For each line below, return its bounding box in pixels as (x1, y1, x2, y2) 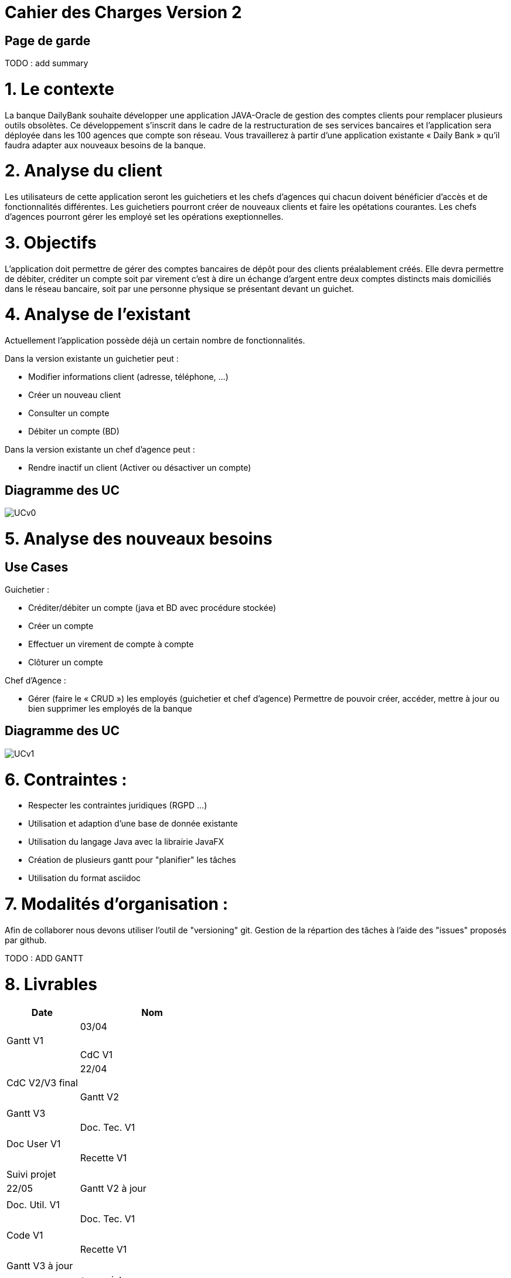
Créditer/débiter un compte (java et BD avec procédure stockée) (28, 602, 277, 613)
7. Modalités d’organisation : (5, 894, 229, 915)
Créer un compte (28, 620, 94, 631)
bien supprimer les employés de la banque (28, 703, 192, 713)
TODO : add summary (5, 58, 88, 69)
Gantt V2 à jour (80, 1182, 147, 1195)
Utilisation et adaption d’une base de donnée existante (28, 818, 238, 829)
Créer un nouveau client (28, 390, 121, 400)
